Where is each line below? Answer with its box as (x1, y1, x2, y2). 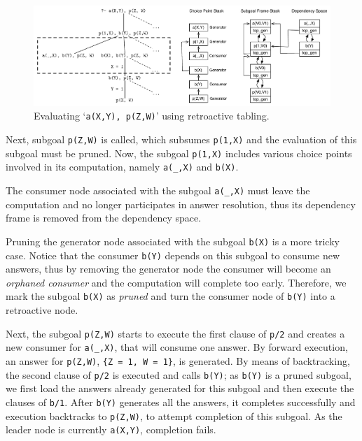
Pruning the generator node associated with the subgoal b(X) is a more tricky (6, 233, 340, 248)
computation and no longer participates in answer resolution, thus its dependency (6, 196, 356, 211)
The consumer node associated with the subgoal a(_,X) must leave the (6, 183, 310, 198)
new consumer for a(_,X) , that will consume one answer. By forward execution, (6, 340, 348, 354)
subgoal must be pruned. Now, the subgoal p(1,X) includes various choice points (6, 145, 352, 160)
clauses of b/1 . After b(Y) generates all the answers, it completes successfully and (6, 394, 356, 409)
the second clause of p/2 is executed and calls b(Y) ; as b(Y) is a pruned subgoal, (6, 367, 351, 382)
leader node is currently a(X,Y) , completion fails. (6, 422, 216, 437)
